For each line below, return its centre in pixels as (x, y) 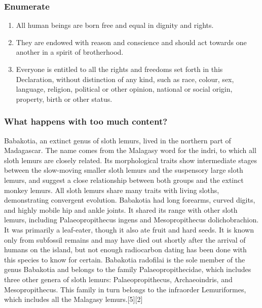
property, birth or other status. (64, 99)
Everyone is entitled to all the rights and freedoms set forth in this (119, 69)
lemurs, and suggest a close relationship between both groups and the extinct (124, 180)
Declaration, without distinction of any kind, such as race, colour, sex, (125, 79)
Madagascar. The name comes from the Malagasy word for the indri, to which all (130, 150)
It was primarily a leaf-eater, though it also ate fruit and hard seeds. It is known (129, 229)
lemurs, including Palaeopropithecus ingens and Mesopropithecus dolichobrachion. (132, 220)
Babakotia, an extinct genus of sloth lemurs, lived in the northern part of (118, 140)
